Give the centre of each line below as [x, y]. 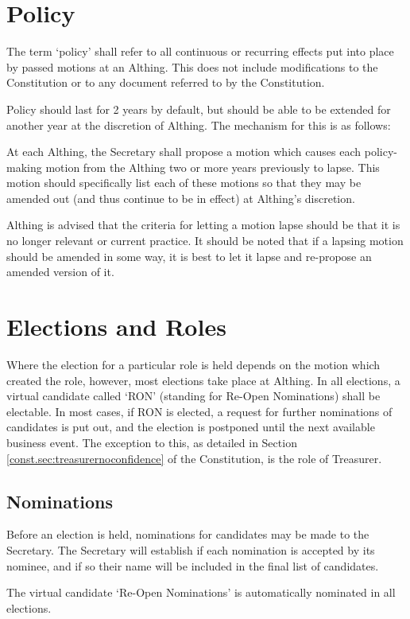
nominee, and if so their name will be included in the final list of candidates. [193, 565]
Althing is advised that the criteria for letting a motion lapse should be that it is [203, 225]
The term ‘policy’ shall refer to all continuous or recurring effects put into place [200, 51]
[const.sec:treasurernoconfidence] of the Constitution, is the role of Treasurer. [194, 458]
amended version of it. [60, 272]
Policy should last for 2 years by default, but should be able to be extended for [199, 109]
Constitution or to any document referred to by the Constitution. [166, 82]
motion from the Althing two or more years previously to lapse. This [213, 167]
